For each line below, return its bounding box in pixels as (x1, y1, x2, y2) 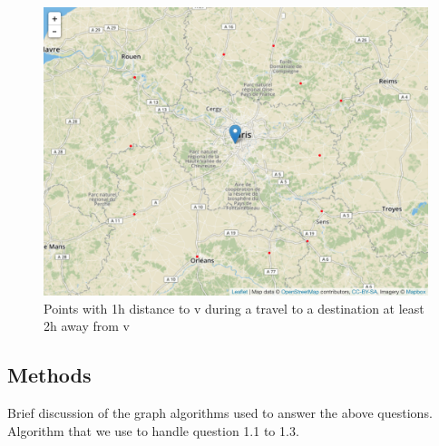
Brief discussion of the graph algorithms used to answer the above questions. (7, 402, 433, 422)
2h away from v (44, 316, 130, 335)
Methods (7, 361, 92, 389)
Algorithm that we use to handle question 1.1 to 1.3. (7, 421, 299, 440)
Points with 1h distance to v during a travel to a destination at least (44, 298, 424, 317)
